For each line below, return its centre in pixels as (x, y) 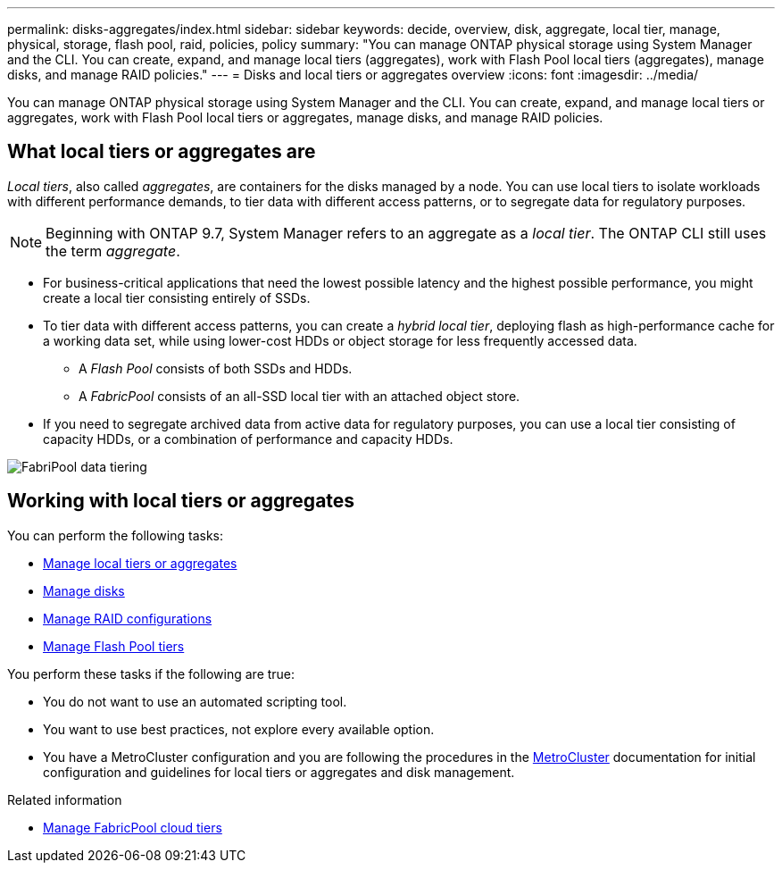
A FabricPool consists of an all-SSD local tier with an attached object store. (299, 396)
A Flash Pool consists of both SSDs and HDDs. (216, 368)
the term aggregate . (113, 251)
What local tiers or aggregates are (162, 152)
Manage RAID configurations (128, 618)
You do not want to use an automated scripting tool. (195, 701)
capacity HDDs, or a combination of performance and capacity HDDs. (248, 439)
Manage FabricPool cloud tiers (133, 827)
